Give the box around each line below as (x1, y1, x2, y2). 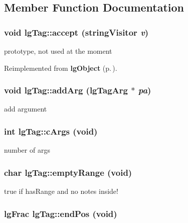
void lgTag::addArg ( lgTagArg (4, 84, 128, 96)
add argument (4, 103, 47, 114)
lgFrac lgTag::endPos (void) (4, 207, 117, 219)
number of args (4, 145, 50, 155)
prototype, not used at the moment (4, 46, 112, 56)
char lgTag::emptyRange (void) (4, 166, 132, 178)
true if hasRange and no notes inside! (4, 186, 118, 196)
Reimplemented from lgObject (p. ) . (4, 62, 117, 73)
